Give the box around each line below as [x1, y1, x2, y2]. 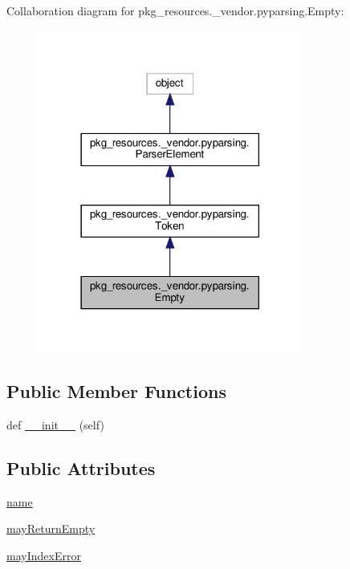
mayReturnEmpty [6, 520, 96, 537]
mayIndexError [6, 547, 81, 563]
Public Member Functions [6, 379, 226, 404]
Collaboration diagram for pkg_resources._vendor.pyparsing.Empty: [6, 2, 344, 18]
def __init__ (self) [6, 416, 104, 433]
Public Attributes [6, 455, 156, 480]
